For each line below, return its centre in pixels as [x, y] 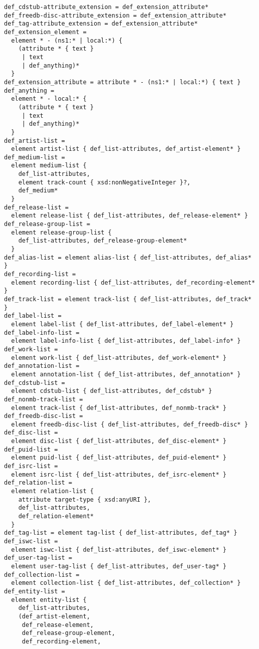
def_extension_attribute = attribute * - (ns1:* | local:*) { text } [122, 82]
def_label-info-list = [42, 333]
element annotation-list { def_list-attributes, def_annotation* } [126, 374]
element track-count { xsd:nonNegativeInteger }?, [104, 182]
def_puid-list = [31, 449]
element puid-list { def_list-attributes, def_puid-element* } [119, 458]
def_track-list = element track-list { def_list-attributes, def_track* [128, 299]
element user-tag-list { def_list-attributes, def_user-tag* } [119, 566]
